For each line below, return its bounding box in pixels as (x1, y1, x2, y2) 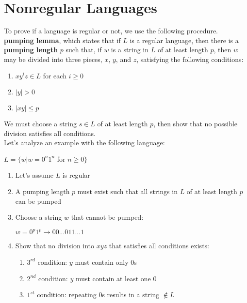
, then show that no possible (153, 119, 238, 129)
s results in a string (102, 289, 160, 300)
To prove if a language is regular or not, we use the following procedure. (4, 26, 218, 36)
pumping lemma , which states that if (4, 35, 121, 45)
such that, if (66, 45, 102, 55)
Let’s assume (15, 170, 53, 180)
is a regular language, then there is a (130, 35, 239, 45)
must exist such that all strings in (77, 186, 178, 197)
